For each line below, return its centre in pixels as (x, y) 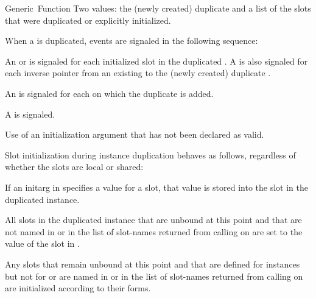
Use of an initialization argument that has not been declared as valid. (135, 134)
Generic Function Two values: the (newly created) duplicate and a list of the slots (158, 8)
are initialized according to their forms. (78, 288)
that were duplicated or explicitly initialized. (88, 20)
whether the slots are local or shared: (74, 167)
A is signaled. (30, 114)
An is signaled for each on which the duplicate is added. (109, 93)
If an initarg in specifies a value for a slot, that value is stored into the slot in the (156, 187)
